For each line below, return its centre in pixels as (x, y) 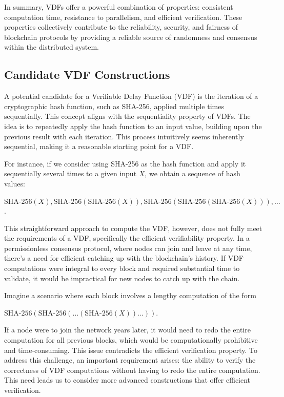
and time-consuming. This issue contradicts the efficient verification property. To (131, 350)
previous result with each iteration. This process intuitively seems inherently (124, 136)
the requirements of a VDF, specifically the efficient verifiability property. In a (127, 238)
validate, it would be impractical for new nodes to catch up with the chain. (122, 278)
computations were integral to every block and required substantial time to (122, 268)
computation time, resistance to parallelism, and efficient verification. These (123, 17)
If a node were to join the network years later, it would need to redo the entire (127, 330)
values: (15, 183)
